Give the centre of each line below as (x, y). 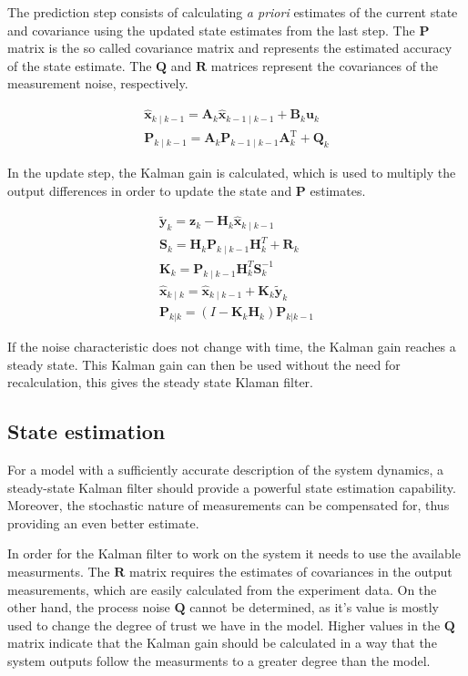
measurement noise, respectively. (98, 83)
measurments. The (59, 572)
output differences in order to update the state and (150, 190)
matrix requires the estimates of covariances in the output (290, 572)
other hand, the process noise (89, 607)
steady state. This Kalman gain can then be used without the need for (204, 364)
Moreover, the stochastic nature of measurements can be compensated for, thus (229, 505)
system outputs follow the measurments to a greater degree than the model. (219, 661)
